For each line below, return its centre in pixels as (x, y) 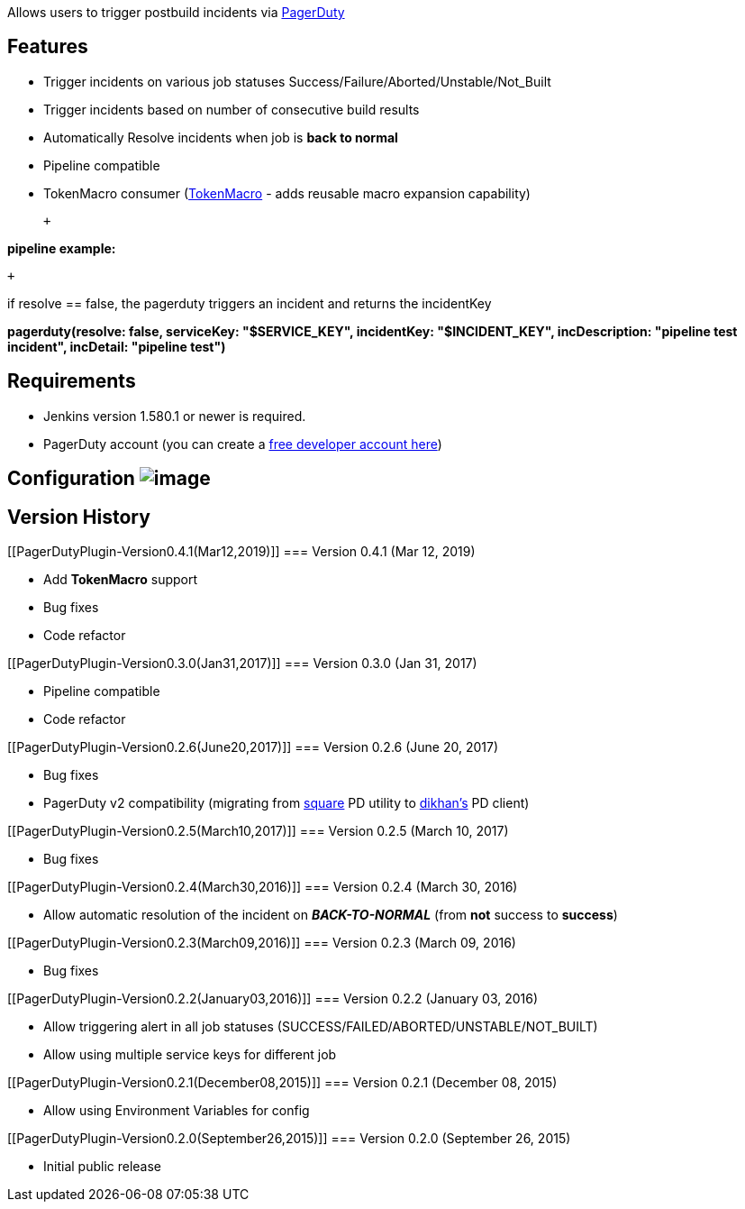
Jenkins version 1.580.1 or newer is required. (175, 416)
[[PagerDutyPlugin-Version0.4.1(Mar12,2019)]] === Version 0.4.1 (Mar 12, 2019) (241, 551)
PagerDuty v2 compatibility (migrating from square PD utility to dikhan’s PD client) (286, 802)
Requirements (72, 381)
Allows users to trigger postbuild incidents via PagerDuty (176, 12)
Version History (79, 517)
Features (48, 47)
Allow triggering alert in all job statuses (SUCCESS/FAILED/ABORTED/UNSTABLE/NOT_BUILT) (321, 1026)
